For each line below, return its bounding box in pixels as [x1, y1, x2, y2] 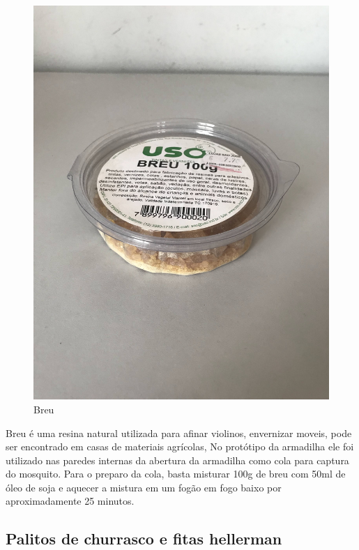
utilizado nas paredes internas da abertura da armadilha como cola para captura [6, 452, 349, 467]
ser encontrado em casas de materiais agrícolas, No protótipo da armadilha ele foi [6, 439, 354, 454]
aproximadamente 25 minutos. [6, 494, 135, 508]
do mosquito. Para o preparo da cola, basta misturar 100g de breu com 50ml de [6, 466, 346, 481]
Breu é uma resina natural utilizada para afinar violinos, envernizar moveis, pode [6, 425, 352, 440]
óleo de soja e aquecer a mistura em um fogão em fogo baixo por [6, 480, 282, 494]
